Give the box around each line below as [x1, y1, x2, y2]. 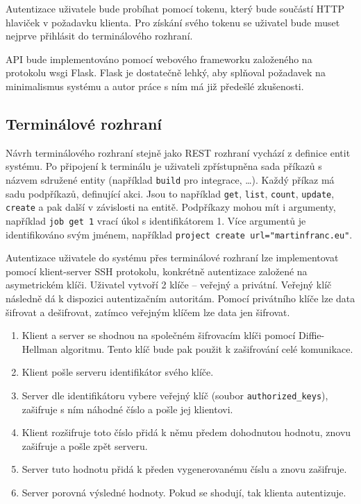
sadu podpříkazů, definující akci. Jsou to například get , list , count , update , [6, 186, 335, 200]
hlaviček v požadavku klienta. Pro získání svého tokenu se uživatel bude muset [6, 15, 340, 29]
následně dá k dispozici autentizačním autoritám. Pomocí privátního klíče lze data [6, 291, 355, 306]
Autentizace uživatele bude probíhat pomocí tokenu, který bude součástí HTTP [6, 1, 345, 15]
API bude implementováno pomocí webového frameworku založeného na [6, 51, 312, 66]
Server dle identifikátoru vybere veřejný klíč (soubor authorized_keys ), [22, 388, 328, 402]
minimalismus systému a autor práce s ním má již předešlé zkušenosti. [6, 78, 304, 93]
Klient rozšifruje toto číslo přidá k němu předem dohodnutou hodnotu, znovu [22, 425, 351, 440]
